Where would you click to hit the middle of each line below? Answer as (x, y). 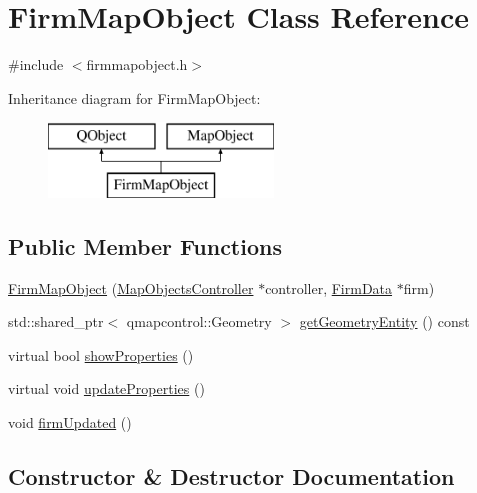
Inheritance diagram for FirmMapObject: (134, 97)
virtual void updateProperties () (106, 388)
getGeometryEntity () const (384, 321)
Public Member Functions (145, 245)
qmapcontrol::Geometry (199, 321)
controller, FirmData (329, 287)
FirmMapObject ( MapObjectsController (131, 287)
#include (36, 64)
